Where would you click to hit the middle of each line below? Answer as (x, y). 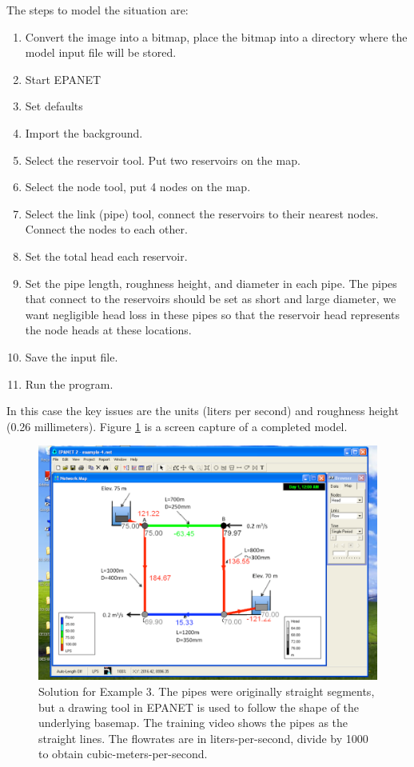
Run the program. (69, 383)
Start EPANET (63, 79)
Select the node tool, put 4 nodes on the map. (138, 187)
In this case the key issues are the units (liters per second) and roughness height (203, 411)
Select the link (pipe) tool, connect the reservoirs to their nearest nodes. (202, 213)
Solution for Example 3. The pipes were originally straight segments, (207, 691)
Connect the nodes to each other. (106, 229)
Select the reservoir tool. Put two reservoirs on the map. (163, 160)
